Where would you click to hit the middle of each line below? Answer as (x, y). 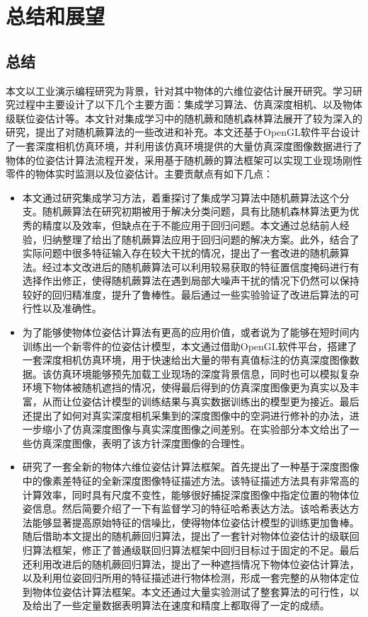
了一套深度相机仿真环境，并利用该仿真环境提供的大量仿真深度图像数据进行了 (184, 145)
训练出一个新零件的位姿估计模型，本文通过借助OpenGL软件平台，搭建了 (190, 346)
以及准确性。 (72, 308)
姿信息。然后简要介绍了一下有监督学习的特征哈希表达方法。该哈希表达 (186, 508)
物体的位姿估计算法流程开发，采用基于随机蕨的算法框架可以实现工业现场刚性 (184, 160)
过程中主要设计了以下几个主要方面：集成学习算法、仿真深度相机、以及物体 (189, 104)
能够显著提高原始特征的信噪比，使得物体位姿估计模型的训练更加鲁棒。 (196, 522)
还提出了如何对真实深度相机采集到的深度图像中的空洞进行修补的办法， (186, 415)
